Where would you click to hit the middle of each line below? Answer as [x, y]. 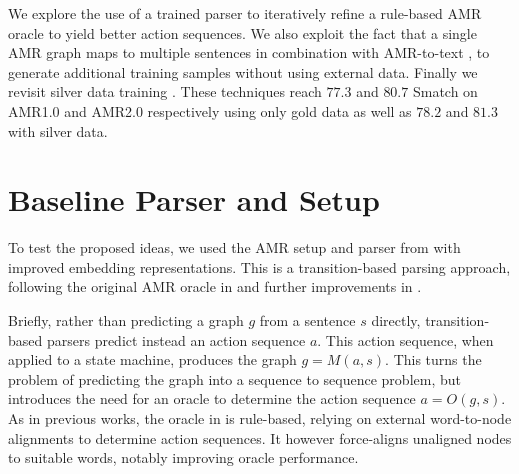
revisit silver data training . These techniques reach [165, 91]
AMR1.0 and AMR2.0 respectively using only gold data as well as [210, 110]
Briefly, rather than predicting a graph [126, 320]
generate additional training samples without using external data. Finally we [243, 71]
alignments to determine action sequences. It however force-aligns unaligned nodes [260, 437]
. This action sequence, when [405, 339]
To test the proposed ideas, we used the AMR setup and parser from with [234, 247]
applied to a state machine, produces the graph [152, 359]
